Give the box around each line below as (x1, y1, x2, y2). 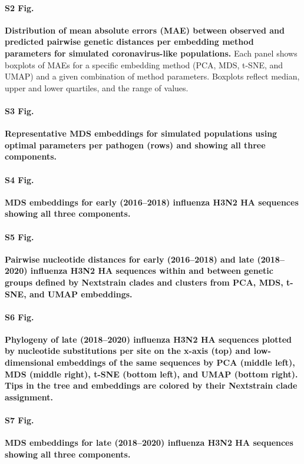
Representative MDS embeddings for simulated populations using (5, 127, 277, 140)
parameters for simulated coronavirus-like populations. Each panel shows (5, 47, 298, 59)
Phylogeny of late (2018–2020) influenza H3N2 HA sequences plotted (5, 333, 292, 345)
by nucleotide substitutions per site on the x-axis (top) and (5, 344, 251, 357)
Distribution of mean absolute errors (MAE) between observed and (5, 24, 285, 36)
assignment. (5, 390, 54, 403)
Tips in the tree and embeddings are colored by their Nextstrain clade (5, 379, 298, 392)
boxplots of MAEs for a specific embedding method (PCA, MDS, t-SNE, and (5, 58, 283, 71)
